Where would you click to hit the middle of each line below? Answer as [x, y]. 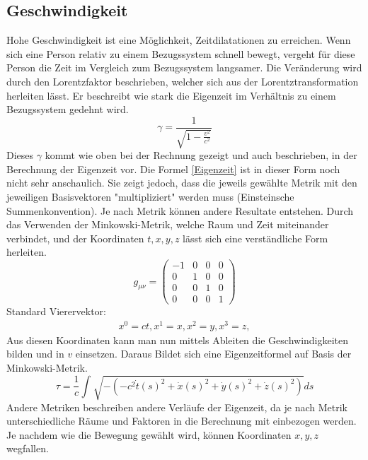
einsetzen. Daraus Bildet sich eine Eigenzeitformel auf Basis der [213, 354]
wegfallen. [28, 448]
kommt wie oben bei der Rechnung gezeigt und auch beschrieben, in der [201, 155]
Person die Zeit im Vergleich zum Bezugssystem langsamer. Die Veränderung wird [184, 67]
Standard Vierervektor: [56, 311]
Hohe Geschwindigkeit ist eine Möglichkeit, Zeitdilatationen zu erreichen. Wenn [179, 40]
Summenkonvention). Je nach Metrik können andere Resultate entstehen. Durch [180, 210]
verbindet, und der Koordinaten [75, 238]
